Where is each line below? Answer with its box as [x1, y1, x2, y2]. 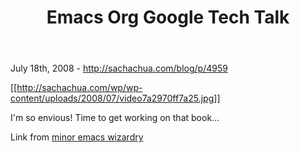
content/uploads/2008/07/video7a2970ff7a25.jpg [10, 92, 215, 105]
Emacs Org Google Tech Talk [46, 6, 290, 29]
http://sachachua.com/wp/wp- [16, 82, 143, 94]
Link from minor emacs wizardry [10, 131, 144, 143]
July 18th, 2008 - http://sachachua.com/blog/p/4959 [10, 62, 228, 75]
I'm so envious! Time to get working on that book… [10, 112, 220, 124]
